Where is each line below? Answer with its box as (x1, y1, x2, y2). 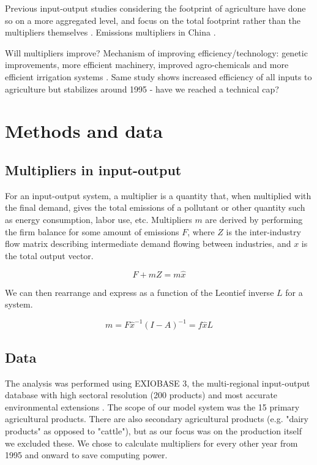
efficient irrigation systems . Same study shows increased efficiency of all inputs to (5, 70, 312, 83)
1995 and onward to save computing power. (5, 448, 168, 461)
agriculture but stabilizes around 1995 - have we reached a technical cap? (5, 82, 279, 95)
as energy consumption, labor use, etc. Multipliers (5, 213, 192, 225)
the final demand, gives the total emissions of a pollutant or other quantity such (5, 201, 305, 214)
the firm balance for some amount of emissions (5, 225, 179, 238)
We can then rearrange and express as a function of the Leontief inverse (5, 285, 274, 298)
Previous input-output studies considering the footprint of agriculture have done (5, 2, 306, 14)
